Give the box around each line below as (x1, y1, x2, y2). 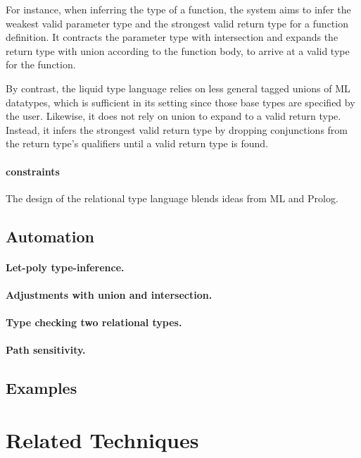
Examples (6, 377, 77, 399)
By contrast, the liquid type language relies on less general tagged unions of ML (6, 80, 350, 95)
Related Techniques (6, 425, 199, 454)
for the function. (6, 57, 76, 72)
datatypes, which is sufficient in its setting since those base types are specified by (6, 94, 355, 109)
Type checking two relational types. (6, 315, 182, 330)
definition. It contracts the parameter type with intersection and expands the (6, 30, 338, 44)
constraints (6, 163, 60, 178)
